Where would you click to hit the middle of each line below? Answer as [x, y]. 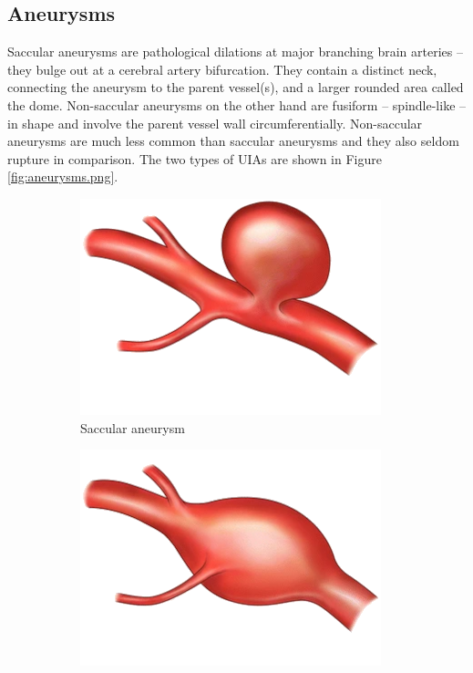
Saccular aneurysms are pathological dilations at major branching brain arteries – [235, 52]
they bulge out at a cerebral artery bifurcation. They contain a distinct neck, [222, 69]
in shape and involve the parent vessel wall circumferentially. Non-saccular [215, 123]
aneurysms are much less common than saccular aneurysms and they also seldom [233, 141]
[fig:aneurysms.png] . [63, 176]
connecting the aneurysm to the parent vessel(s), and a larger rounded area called [236, 87]
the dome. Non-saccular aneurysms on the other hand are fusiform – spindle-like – [237, 104]
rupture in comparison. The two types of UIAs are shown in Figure [195, 158]
